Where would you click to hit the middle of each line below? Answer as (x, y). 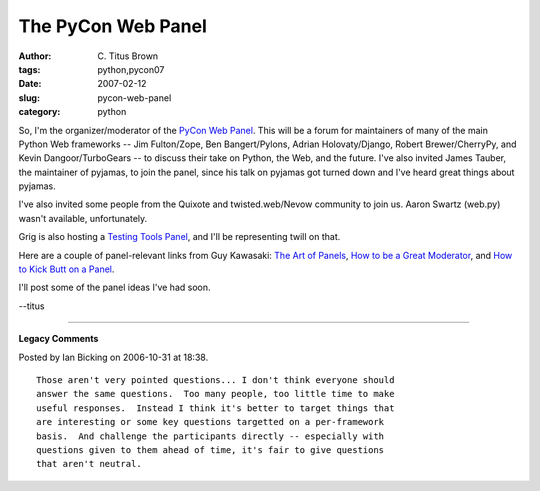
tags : (29, 69)
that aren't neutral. (89, 464)
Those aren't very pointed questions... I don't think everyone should (215, 379)
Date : (30, 84)
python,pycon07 (131, 69)
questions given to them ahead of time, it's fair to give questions (210, 449)
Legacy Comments (58, 339)
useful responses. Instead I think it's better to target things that (215, 408)
